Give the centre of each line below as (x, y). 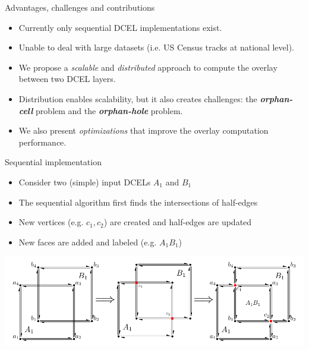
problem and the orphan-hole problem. (109, 110)
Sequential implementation (53, 162)
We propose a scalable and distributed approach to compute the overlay (148, 67)
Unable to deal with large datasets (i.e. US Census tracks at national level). (157, 47)
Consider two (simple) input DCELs (85, 182)
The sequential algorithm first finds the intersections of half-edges (138, 202)
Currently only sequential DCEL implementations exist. (120, 27)
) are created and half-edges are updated (178, 222)
